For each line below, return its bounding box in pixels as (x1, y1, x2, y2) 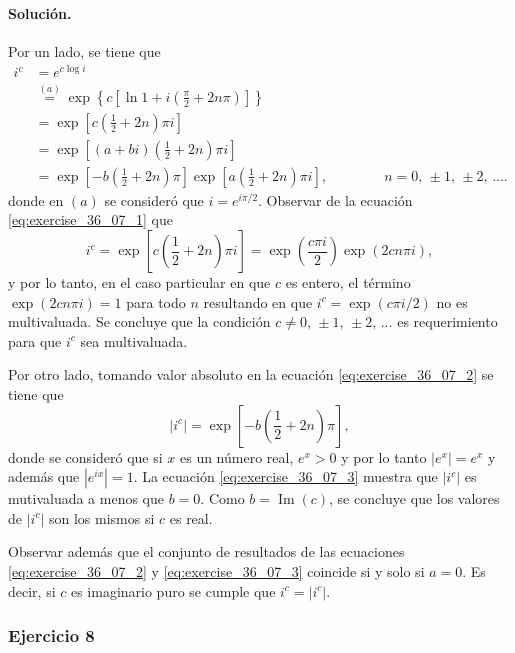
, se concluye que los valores (329, 488, 500, 509)
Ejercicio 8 (8, 623, 95, 648)
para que (8, 330, 62, 351)
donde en (8, 189, 64, 210)
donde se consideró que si (8, 446, 163, 467)
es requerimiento (397, 311, 498, 332)
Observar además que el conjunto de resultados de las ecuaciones (8, 541, 405, 562)
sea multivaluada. (80, 330, 188, 351)
